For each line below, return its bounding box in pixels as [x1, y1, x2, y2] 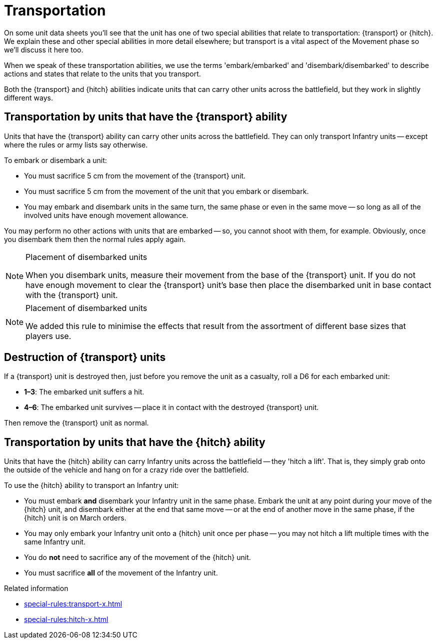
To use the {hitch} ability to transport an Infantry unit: [4, 481, 179, 490]
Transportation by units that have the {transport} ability [4, 110, 287, 123]
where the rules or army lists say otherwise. [4, 140, 148, 149]
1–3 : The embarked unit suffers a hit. [24, 387, 144, 396]
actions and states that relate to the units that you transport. [4, 69, 201, 78]
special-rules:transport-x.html [24, 599, 122, 608]
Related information [4, 584, 68, 593]
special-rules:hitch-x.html [24, 615, 108, 624]
